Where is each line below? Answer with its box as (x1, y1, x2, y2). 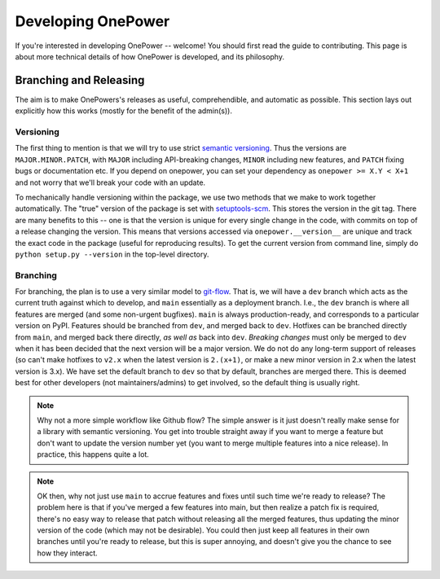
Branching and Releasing (15, 73, 145, 87)
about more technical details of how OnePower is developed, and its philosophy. (15, 51, 285, 61)
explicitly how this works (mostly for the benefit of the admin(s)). (15, 106, 232, 116)
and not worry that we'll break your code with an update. (15, 178, 206, 187)
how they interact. (37, 548, 98, 558)
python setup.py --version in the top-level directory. (15, 249, 209, 259)
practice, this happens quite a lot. (37, 450, 150, 459)
